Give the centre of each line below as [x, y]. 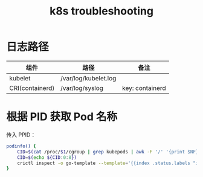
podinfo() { [21, 146]
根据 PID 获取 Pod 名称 [62, 117]
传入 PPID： [21, 135]
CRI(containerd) [32, 88]
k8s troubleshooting [101, 11]
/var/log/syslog [82, 88]
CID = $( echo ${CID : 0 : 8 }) [47, 157]
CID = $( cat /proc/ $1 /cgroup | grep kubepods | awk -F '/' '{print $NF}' [109, 152]
